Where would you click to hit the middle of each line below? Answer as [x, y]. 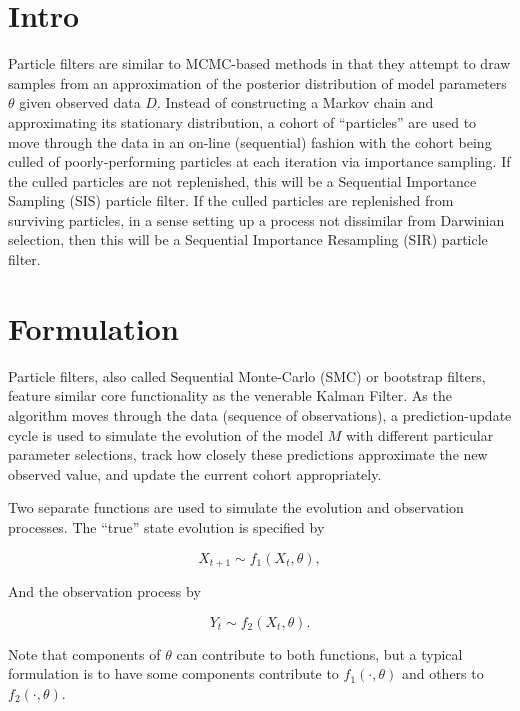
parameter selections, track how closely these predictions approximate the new [248, 454]
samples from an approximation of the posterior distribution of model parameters [257, 82]
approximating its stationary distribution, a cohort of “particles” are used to [242, 121]
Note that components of [84, 653]
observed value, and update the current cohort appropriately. [195, 473]
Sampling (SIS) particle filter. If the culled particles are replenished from [231, 200]
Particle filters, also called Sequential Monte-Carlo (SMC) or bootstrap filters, [247, 375]
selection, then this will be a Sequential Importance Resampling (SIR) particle [248, 239]
